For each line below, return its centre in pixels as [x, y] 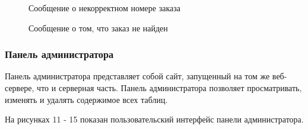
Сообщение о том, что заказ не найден [98, 28]
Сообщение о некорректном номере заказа [104, 8]
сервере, [20, 88]
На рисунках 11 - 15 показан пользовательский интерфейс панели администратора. [154, 119]
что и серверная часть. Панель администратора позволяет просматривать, [169, 88]
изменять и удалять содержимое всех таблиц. [86, 99]
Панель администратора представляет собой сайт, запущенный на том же [137, 76]
